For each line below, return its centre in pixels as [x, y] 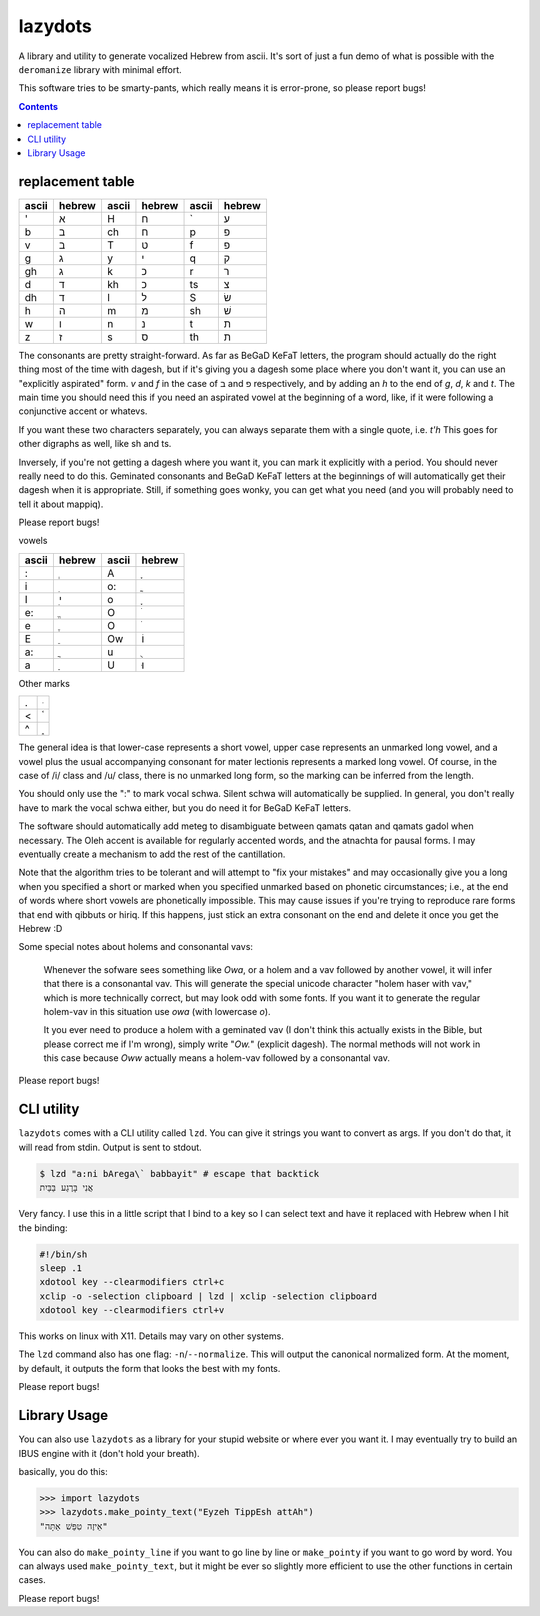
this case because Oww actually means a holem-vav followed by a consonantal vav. [216, 1058]
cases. [32, 1580]
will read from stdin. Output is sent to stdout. [110, 1147]
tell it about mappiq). [61, 504]
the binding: [43, 1227]
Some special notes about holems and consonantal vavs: [136, 947]
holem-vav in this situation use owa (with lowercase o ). [157, 1011]
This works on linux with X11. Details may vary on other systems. [151, 1336]
